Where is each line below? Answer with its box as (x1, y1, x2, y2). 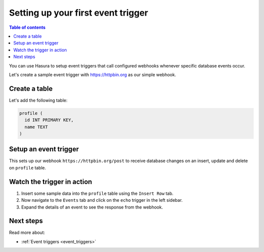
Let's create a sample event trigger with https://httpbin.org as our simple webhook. (9, 71, 176, 78)
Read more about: (9, 230, 45, 235)
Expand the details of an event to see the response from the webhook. (21, 204, 163, 210)
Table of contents (9, 24, 46, 30)
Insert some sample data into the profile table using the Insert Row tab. (21, 190, 174, 196)
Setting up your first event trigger (9, 7, 149, 18)
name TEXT (24, 124, 48, 129)
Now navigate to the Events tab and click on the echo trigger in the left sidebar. (21, 197, 183, 203)
